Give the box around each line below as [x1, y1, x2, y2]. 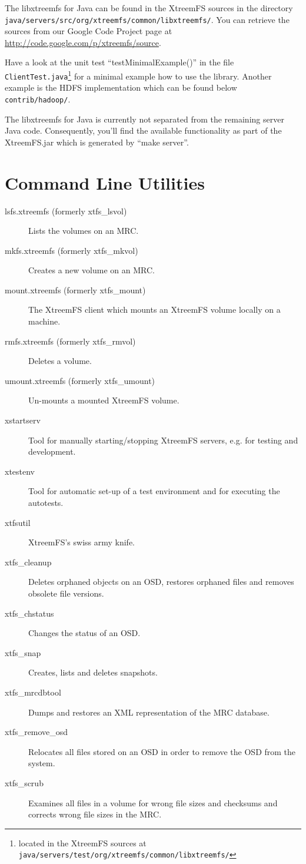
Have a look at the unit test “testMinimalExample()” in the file [5, 56, 234, 68]
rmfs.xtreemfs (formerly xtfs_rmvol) [5, 335, 136, 347]
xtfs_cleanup [5, 555, 52, 568]
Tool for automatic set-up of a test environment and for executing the [28, 485, 280, 497]
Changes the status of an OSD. [28, 627, 141, 639]
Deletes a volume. [28, 355, 92, 367]
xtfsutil [5, 516, 31, 528]
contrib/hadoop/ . [5, 92, 71, 105]
